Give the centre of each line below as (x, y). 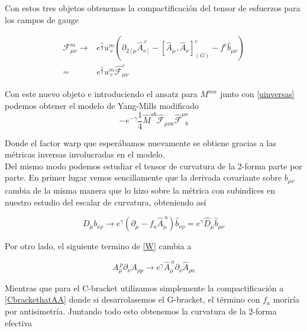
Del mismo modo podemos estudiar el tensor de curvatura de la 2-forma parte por (153, 165)
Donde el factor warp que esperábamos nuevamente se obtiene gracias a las (140, 142)
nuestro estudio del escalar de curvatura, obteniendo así (106, 202)
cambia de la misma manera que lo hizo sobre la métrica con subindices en (140, 190)
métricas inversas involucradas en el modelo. (85, 154)
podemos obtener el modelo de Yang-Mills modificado (102, 106)
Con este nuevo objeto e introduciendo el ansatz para (101, 94)
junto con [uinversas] (257, 94)
